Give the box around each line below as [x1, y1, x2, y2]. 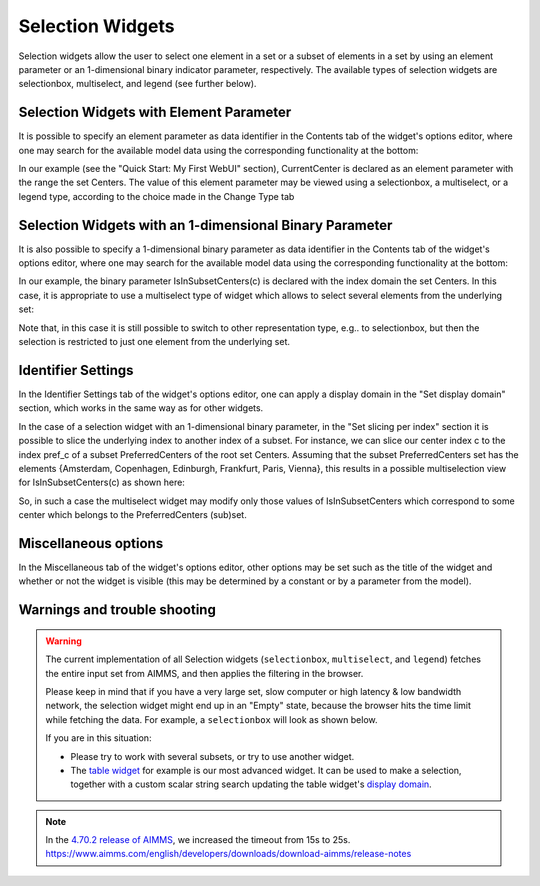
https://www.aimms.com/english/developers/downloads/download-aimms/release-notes [45, 848, 412, 860]
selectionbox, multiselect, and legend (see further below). [18, 78, 257, 90]
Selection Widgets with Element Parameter [18, 104, 292, 121]
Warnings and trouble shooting [18, 601, 217, 619]
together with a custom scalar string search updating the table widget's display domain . [70, 778, 432, 790]
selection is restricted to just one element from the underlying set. [18, 336, 290, 348]
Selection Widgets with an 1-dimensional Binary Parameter [18, 216, 393, 234]
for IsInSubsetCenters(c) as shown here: [18, 476, 185, 489]
